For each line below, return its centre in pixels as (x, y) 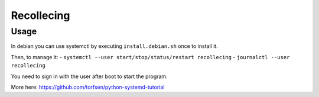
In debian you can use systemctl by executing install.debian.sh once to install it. (114, 46)
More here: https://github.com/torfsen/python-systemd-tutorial (88, 87)
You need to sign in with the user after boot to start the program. (89, 76)
